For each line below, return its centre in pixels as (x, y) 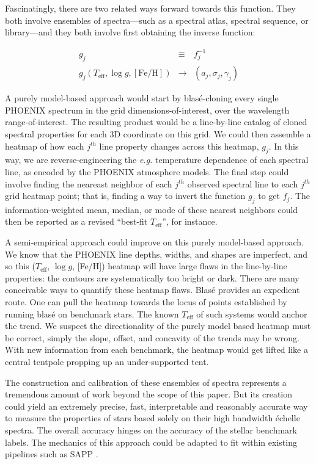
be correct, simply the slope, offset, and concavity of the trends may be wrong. (152, 337)
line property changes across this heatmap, (179, 146)
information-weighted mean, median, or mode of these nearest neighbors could (152, 209)
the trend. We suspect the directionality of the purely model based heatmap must (158, 326)
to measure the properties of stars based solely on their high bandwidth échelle (152, 418)
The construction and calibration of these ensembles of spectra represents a (146, 382)
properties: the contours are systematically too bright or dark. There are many (152, 277)
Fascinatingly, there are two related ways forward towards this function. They (150, 8)
